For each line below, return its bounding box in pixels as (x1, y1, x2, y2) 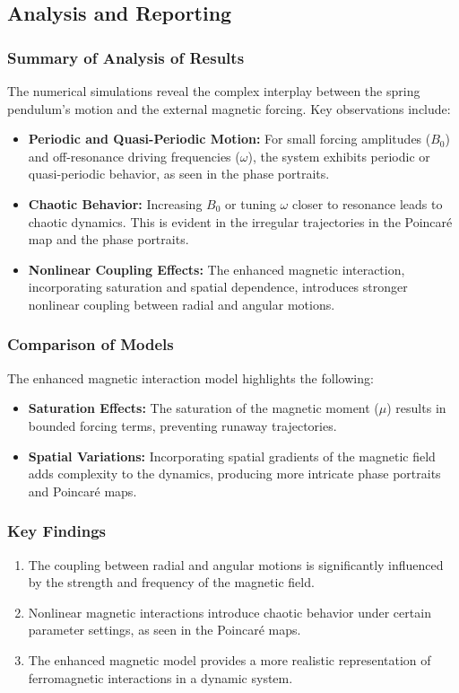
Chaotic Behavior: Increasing (28, 194, 203, 213)
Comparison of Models (7, 333, 174, 355)
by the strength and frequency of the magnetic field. (28, 573, 315, 592)
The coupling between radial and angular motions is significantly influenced (28, 555, 444, 574)
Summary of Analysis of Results (7, 46, 245, 68)
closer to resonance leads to (291, 194, 443, 213)
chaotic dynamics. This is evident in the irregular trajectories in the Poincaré (28, 212, 453, 231)
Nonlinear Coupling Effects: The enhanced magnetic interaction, (28, 259, 405, 278)
